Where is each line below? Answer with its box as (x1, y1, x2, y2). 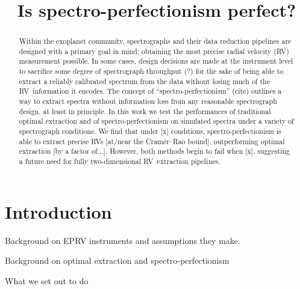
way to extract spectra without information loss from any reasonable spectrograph (19, 96, 277, 106)
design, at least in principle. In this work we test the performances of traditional (19, 106, 271, 116)
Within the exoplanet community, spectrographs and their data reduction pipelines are (19, 36, 292, 46)
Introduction (5, 199, 112, 224)
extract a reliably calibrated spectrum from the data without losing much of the (19, 76, 270, 86)
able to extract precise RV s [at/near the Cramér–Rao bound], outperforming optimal (19, 136, 285, 146)
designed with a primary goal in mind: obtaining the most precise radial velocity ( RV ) (19, 46, 289, 56)
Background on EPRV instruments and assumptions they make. (5, 234, 240, 246)
